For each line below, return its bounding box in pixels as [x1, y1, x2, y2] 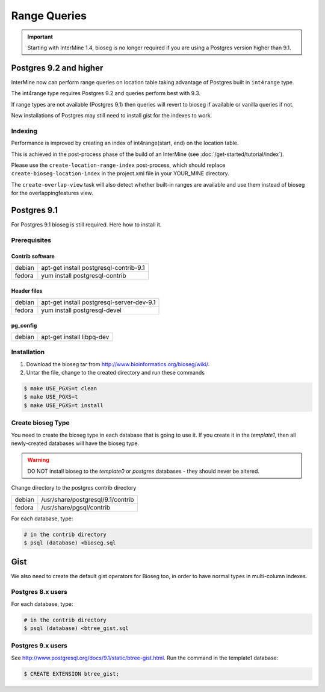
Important [27, 33, 54, 40]
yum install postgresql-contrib [41, 271, 126, 279]
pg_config [11, 322, 37, 329]
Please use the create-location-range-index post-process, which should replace [11, 161, 226, 169]
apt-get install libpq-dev [41, 332, 110, 341]
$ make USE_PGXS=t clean [23, 385, 97, 392]
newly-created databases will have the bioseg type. [11, 440, 140, 447]
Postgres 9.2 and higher [11, 63, 104, 73]
